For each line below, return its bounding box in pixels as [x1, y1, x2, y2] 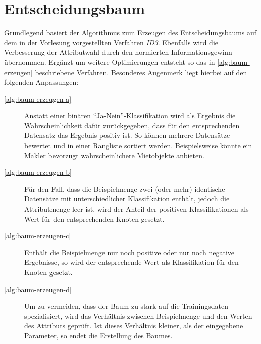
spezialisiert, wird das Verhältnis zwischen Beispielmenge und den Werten [24, 310, 252, 321]
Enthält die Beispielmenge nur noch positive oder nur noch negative [24, 247, 235, 257]
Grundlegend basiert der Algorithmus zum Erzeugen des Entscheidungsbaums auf [4, 27, 257, 38]
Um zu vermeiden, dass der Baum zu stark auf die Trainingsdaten [24, 301, 228, 311]
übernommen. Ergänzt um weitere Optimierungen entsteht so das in [4, 56, 215, 67]
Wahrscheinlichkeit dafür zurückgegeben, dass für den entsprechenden [24, 120, 240, 130]
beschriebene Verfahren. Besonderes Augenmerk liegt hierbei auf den [35, 66, 247, 77]
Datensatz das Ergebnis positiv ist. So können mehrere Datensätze [24, 130, 230, 141]
